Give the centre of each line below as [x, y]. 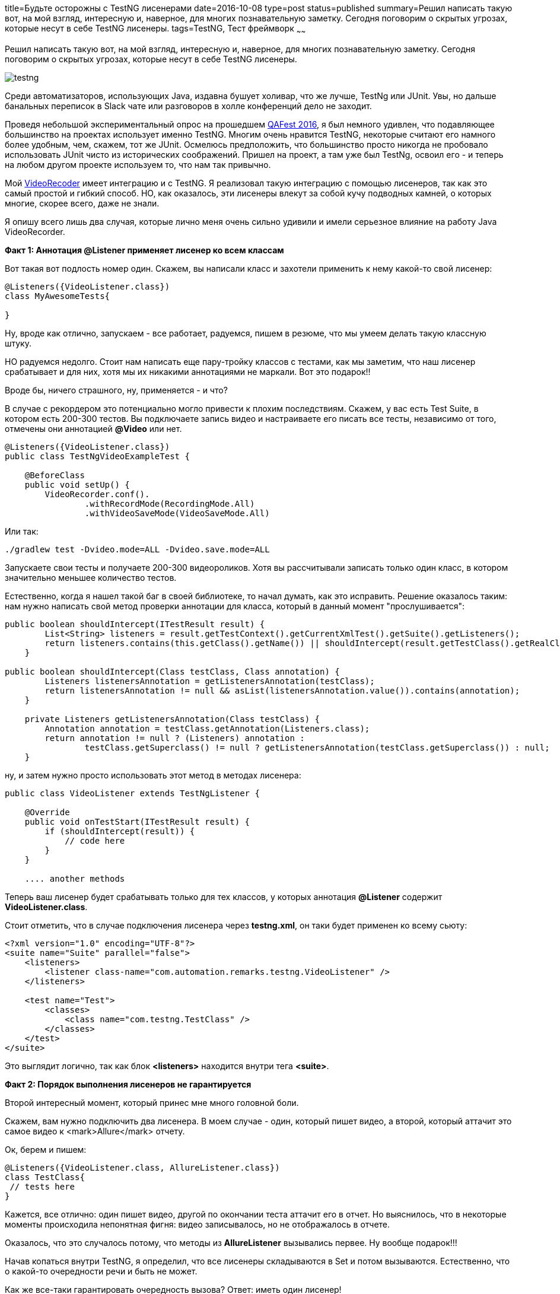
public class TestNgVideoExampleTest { [97, 456]
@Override [47, 812]
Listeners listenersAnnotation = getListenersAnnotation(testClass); [210, 681]
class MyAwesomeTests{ [58, 296]
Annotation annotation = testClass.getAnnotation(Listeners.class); [207, 728]
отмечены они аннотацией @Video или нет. [93, 428]
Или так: [22, 531]
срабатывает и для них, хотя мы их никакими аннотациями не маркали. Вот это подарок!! [188, 371]
